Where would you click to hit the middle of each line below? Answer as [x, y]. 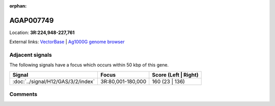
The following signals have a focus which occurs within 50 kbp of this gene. [89, 65]
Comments [23, 94]
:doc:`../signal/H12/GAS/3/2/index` [54, 81]
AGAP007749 [32, 20]
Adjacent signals [31, 55]
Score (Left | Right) [175, 75]
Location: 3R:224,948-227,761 [42, 32]
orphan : [18, 6]
